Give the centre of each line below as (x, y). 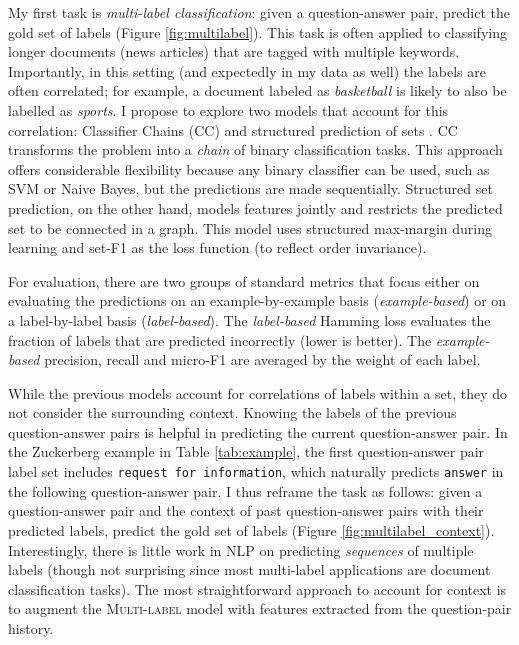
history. (31, 627)
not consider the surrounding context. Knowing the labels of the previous (232, 412)
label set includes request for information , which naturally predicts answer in (256, 471)
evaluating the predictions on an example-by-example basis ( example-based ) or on (257, 300)
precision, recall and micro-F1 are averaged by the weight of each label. (262, 359)
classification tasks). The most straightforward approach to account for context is (257, 588)
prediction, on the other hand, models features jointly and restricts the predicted (255, 207)
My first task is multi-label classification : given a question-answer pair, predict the (259, 12)
